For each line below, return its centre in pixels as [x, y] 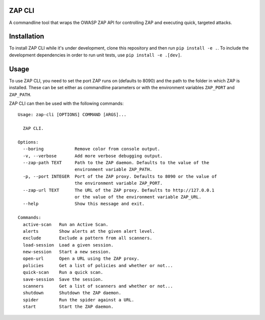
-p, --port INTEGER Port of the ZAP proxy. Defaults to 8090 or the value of [120, 176]
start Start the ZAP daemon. [68, 307]
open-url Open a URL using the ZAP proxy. [81, 259]
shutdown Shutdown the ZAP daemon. [72, 293]
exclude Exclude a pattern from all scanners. [88, 238]
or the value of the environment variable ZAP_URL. [138, 197]
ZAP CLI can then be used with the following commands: [66, 103]
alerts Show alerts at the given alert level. [89, 231]
